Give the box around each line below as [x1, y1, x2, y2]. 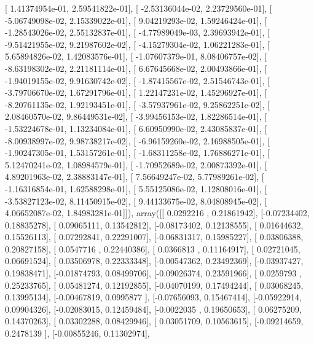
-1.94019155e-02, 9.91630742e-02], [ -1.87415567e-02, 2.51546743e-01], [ [5, 74, 270, 87]
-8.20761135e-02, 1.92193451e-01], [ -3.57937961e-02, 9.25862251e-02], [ [5, 98, 270, 111]
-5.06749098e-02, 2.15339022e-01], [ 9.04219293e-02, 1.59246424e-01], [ [5, 14, 267, 26]
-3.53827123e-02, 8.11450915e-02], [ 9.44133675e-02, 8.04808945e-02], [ [5, 194, 267, 207]
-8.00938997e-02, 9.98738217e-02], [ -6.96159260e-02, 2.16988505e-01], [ [5, 134, 270, 147]
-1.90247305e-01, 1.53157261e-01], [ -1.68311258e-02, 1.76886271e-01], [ [5, 146, 270, 159]
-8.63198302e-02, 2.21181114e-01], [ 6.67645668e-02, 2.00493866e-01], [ [5, 61, 267, 74]
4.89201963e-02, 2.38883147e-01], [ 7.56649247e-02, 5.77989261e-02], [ [5, 170, 264, 183]
